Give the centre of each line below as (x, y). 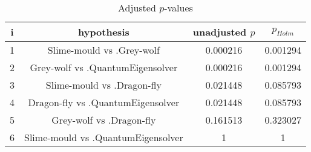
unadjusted (220, 32)
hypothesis (103, 32)
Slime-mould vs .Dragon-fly (103, 85)
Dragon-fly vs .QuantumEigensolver (104, 102)
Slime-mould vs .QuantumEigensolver (104, 137)
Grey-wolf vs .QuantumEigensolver (104, 67)
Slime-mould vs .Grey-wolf (103, 50)
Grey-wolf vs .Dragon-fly (104, 120)
